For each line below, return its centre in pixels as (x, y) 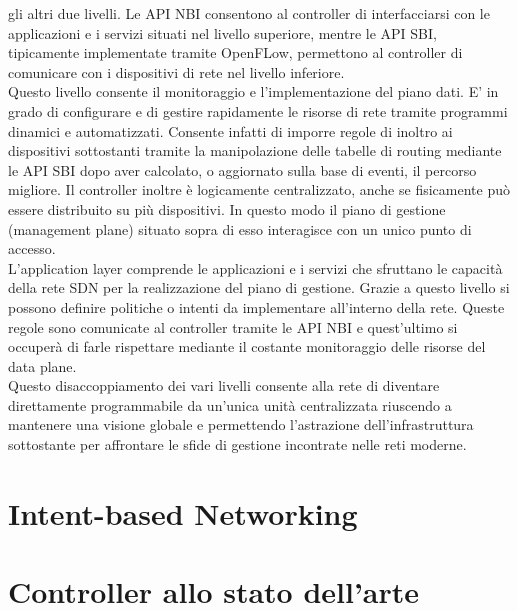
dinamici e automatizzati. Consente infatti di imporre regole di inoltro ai (230, 130)
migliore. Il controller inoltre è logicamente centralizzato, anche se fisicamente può (259, 189)
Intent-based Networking (183, 512)
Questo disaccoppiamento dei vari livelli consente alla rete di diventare (224, 385)
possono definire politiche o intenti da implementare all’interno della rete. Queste (256, 306)
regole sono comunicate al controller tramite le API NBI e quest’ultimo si (233, 326)
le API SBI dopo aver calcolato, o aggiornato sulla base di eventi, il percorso (242, 169)
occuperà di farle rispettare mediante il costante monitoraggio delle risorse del (247, 346)
